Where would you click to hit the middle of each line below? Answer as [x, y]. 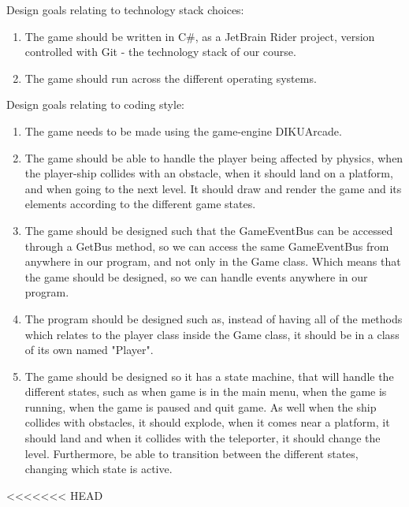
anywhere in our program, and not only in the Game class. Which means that [213, 261]
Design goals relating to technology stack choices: [125, 9]
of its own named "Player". [89, 350]
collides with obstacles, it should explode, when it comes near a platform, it [207, 422]
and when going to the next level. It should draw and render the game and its [213, 188]
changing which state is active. [99, 469]
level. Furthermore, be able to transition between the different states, [191, 453]
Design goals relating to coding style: [96, 104]
